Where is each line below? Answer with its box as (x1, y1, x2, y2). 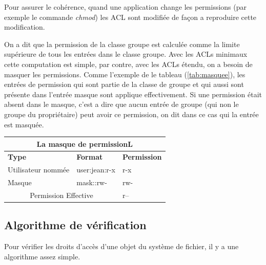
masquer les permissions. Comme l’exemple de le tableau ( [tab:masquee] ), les (4, 69, 245, 79)
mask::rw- (76, 177, 107, 188)
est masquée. (4, 119, 44, 129)
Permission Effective (30, 190, 93, 200)
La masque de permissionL (36, 138, 133, 149)
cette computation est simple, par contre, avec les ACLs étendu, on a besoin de (4, 58, 253, 69)
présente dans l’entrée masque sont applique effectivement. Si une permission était (4, 89, 262, 99)
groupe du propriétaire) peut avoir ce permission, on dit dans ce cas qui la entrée (4, 108, 259, 119)
